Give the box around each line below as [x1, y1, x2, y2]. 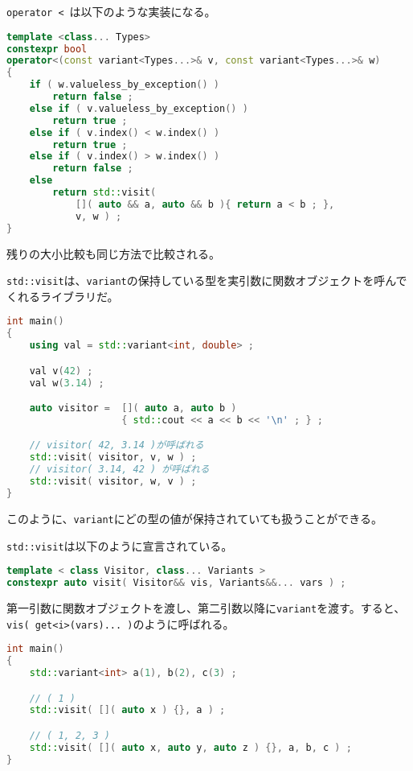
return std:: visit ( [52, 187, 157, 199]
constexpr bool [6, 43, 88, 55]
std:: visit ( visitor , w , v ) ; [29, 476, 197, 488]
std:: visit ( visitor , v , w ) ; [29, 451, 197, 464]
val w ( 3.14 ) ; [29, 377, 104, 389]
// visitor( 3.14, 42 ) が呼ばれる [29, 464, 210, 476]
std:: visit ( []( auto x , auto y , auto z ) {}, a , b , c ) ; [29, 741, 352, 753]
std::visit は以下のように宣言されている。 [6, 537, 233, 554]
